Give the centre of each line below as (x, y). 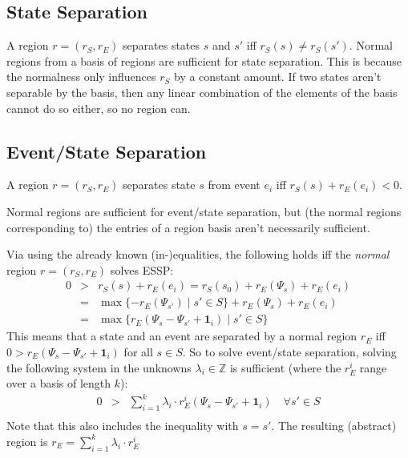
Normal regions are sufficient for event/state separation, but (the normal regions (204, 211)
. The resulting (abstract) (334, 426)
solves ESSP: (142, 269)
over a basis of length (59, 383)
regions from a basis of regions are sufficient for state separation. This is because (204, 60)
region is (27, 441)
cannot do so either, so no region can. (99, 108)
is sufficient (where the (285, 367)
